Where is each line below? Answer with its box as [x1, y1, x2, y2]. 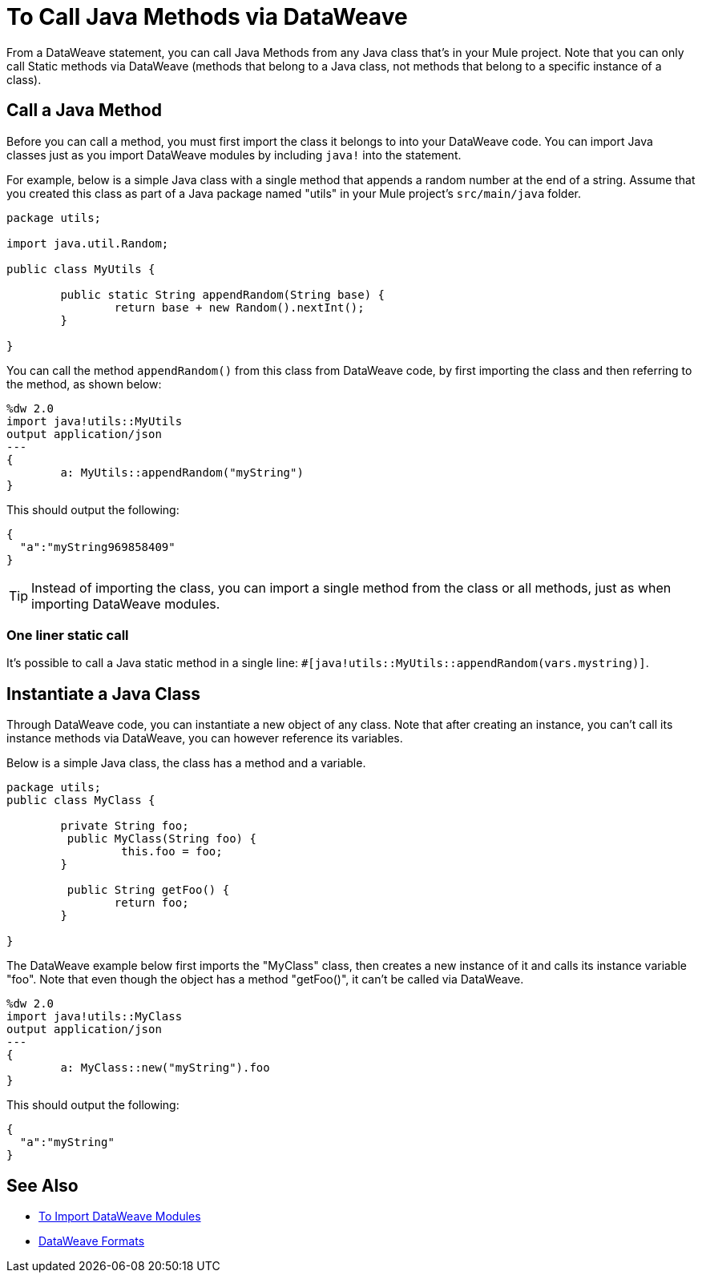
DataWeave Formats [38, 1234, 145, 1249]
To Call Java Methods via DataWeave [6, 3, 408, 30]
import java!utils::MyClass [6, 1010, 183, 1024]
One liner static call [6, 626, 129, 643]
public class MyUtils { [6, 262, 155, 276]
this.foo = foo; [121, 845, 223, 859]
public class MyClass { [6, 794, 155, 807]
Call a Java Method [6, 100, 162, 121]
